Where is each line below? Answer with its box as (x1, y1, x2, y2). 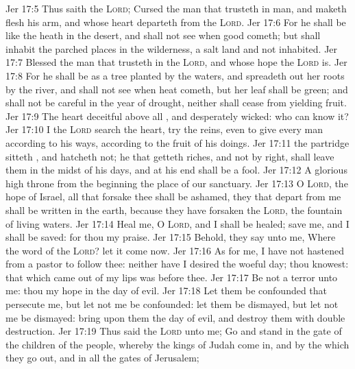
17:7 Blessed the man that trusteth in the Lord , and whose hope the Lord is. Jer (5, 55, 347, 69)
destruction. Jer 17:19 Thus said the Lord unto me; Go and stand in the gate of (5, 324, 342, 338)
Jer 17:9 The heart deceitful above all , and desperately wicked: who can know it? (5, 108, 349, 123)
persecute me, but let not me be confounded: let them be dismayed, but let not (5, 297, 339, 311)
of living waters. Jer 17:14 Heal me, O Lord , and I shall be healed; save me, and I (5, 216, 350, 230)
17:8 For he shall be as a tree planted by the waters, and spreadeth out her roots (5, 68, 345, 82)
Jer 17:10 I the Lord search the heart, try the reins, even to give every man (5, 122, 323, 136)
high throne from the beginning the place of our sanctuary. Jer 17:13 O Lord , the (5, 176, 348, 190)
